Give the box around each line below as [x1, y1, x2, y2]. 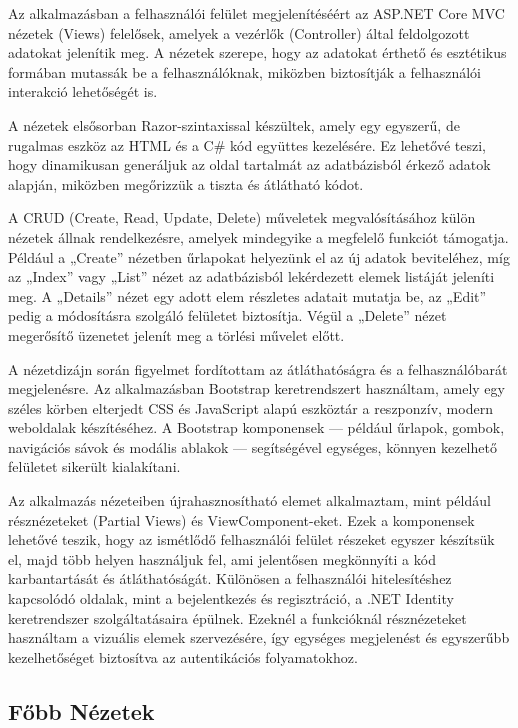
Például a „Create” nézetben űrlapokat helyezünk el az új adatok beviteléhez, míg [8, 246, 510, 267]
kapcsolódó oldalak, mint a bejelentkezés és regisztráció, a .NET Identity [8, 588, 454, 609]
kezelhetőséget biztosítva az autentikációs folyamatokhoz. [8, 646, 358, 667]
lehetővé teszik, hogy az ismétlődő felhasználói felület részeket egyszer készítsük [8, 529, 495, 550]
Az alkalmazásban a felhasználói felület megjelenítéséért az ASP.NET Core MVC [8, 3, 505, 23]
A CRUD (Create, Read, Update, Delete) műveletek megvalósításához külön [8, 207, 476, 228]
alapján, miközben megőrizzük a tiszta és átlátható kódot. [8, 173, 364, 194]
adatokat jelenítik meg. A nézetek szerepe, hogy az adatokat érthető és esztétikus [8, 42, 507, 63]
